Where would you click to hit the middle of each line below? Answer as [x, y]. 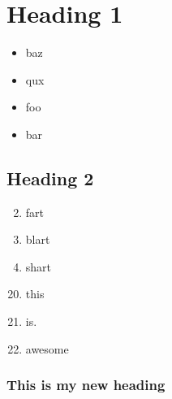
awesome [47, 348]
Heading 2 [50, 178]
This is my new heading [86, 385]
